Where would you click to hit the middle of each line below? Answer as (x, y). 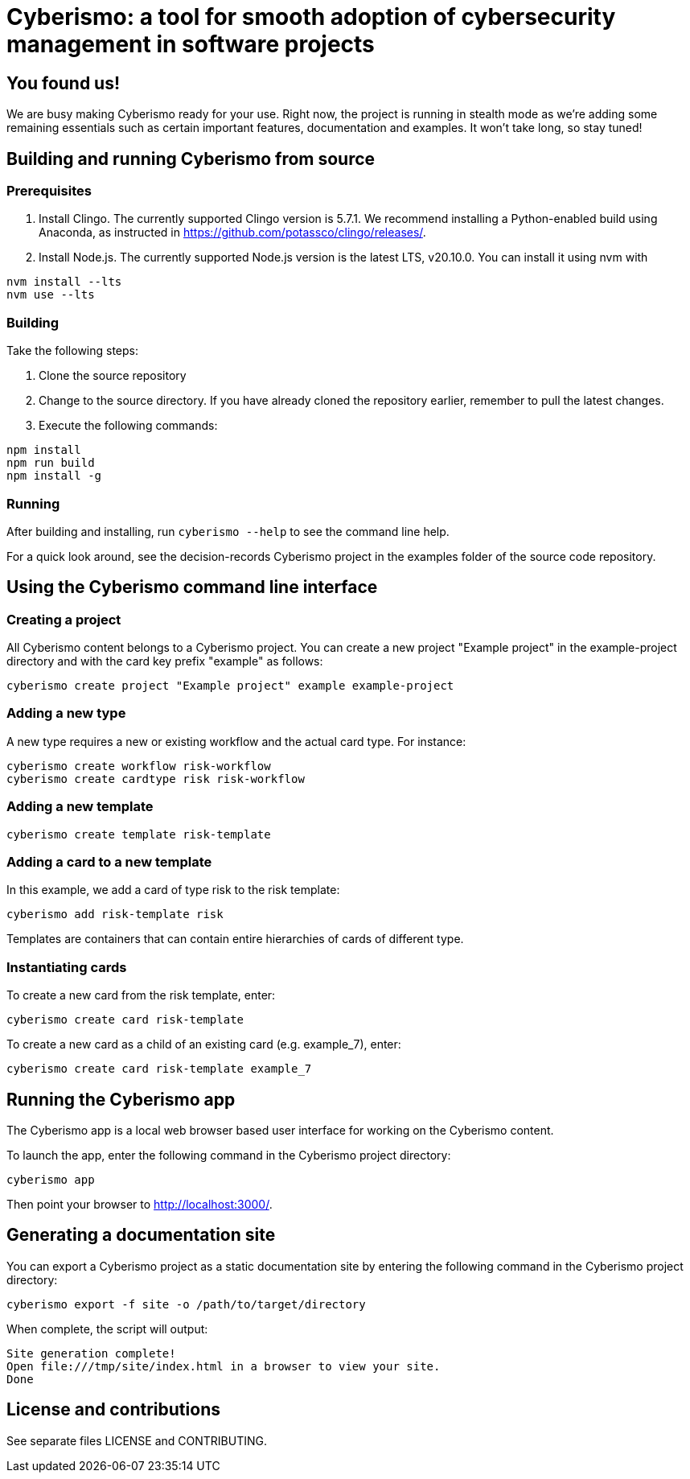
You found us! (64, 83)
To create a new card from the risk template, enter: (141, 995)
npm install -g (54, 476)
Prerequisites (49, 191)
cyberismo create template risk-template (139, 834)
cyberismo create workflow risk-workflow (139, 766)
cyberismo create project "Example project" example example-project (230, 686)
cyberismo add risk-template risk (115, 915)
